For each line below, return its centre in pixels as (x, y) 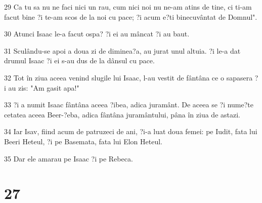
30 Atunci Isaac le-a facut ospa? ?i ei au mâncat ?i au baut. (97, 34)
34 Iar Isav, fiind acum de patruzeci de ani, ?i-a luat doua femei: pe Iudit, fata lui (131, 131)
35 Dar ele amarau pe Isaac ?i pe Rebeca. (69, 158)
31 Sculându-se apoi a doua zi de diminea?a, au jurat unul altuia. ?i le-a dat (122, 50)
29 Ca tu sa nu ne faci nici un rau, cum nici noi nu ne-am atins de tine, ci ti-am (128, 7)
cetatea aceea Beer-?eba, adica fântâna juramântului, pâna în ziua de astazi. (122, 114)
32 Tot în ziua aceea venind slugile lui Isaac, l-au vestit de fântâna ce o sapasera (128, 77)
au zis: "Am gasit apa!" (44, 87)
